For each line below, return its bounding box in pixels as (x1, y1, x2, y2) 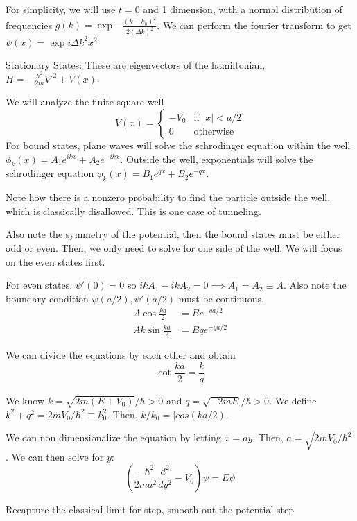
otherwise (193, 126, 234, 137)
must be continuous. (178, 291, 264, 305)
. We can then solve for (6, 449, 104, 463)
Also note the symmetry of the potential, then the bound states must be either (6, 227, 341, 241)
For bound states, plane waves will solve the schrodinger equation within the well (6, 137, 351, 152)
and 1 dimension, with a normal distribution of (143, 2, 342, 16)
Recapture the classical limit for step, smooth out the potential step (6, 502, 294, 517)
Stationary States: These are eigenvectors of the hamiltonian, (6, 57, 265, 71)
